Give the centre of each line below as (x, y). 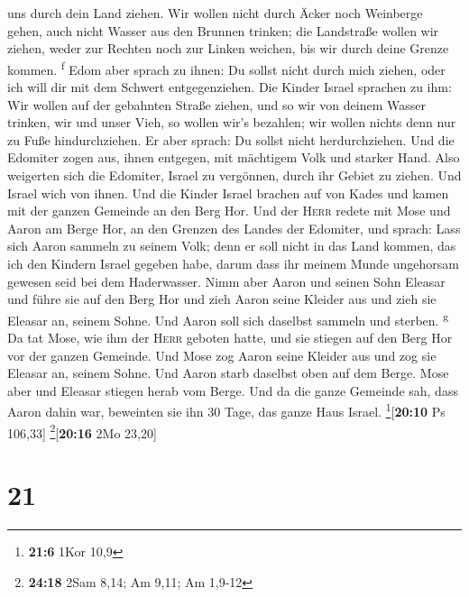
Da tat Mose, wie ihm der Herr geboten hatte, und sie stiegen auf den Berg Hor (230, 337)
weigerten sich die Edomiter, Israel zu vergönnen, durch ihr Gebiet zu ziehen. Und (234, 175)
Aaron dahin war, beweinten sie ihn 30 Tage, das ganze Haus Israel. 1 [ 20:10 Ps (226, 410)
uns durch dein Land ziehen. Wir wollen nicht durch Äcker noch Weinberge (215, 13)
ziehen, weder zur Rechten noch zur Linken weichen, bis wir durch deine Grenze (228, 48)
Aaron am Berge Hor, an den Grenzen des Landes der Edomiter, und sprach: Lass (234, 228)
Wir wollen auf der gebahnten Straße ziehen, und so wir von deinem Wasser (216, 104)
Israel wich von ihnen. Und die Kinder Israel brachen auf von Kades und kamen (228, 193)
